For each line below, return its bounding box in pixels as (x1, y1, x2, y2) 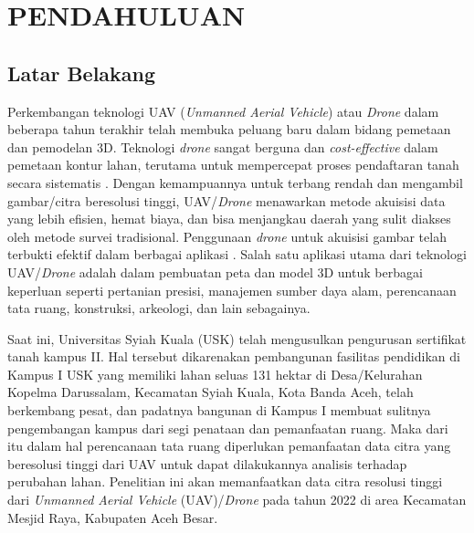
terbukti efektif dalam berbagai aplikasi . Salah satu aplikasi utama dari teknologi (7, 245, 467, 264)
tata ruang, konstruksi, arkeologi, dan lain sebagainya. (7, 298, 311, 318)
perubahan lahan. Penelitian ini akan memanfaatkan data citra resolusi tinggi (7, 472, 443, 491)
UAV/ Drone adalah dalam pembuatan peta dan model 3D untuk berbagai (7, 262, 423, 281)
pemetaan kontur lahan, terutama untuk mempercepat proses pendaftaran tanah (7, 155, 459, 174)
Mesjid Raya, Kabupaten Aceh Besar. (7, 507, 218, 527)
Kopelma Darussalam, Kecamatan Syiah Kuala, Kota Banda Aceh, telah (7, 382, 414, 402)
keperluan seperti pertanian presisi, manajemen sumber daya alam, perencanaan (7, 280, 457, 299)
